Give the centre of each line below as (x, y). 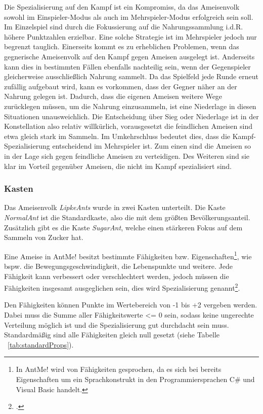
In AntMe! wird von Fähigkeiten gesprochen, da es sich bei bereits (119, 369)
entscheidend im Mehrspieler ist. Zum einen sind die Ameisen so (151, 146)
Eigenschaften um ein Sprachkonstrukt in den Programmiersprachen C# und (135, 379)
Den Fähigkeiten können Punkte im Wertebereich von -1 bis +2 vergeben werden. (131, 305)
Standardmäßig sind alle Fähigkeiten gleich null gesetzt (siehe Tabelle (112, 335)
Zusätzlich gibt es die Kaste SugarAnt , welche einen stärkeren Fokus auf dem (123, 227)
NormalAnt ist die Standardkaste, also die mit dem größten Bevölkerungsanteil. (127, 217)
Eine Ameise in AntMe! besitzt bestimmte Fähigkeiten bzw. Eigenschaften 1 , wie (128, 255)
